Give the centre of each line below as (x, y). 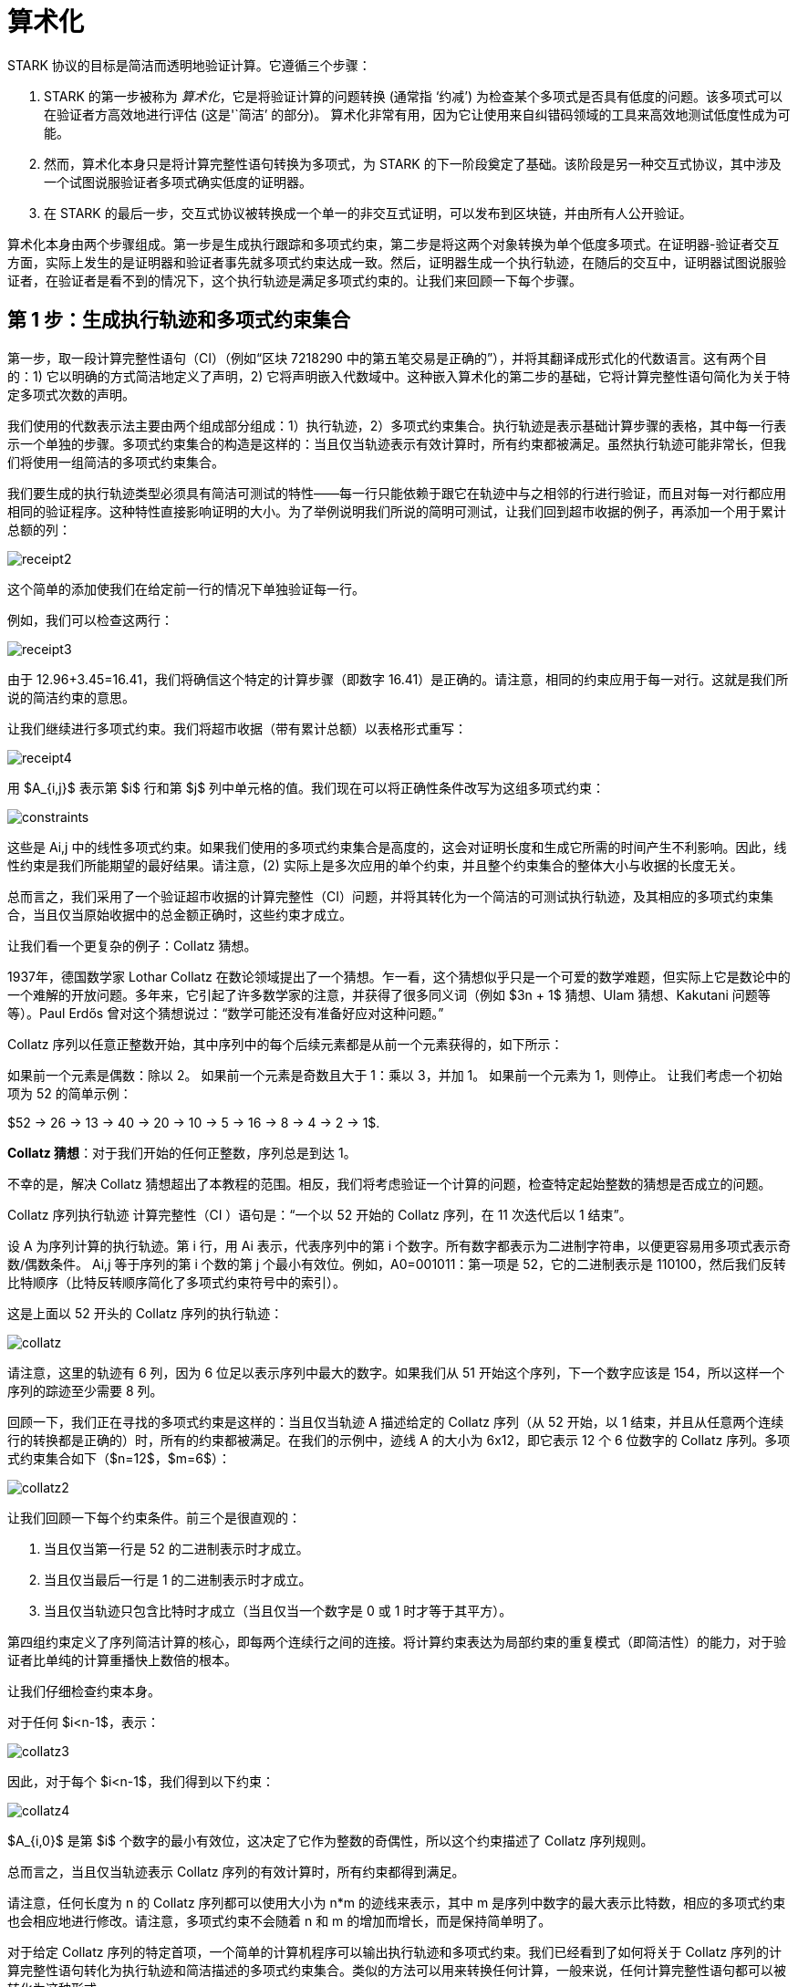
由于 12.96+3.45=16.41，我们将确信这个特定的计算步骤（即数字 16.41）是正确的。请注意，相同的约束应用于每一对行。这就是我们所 (398, 679)
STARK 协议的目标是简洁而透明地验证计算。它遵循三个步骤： (189, 65)
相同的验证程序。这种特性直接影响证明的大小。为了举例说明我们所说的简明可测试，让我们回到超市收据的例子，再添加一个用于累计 (397, 511)
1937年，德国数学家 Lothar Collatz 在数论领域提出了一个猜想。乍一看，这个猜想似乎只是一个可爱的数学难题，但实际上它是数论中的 (399, 976)
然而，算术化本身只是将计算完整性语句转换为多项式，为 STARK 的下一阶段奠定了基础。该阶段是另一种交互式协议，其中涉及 (413, 163)
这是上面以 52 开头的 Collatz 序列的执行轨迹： (145, 1313)
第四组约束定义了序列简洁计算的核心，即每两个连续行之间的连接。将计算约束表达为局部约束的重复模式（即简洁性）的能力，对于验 (397, 1641)
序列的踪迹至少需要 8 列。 (85, 1390)
